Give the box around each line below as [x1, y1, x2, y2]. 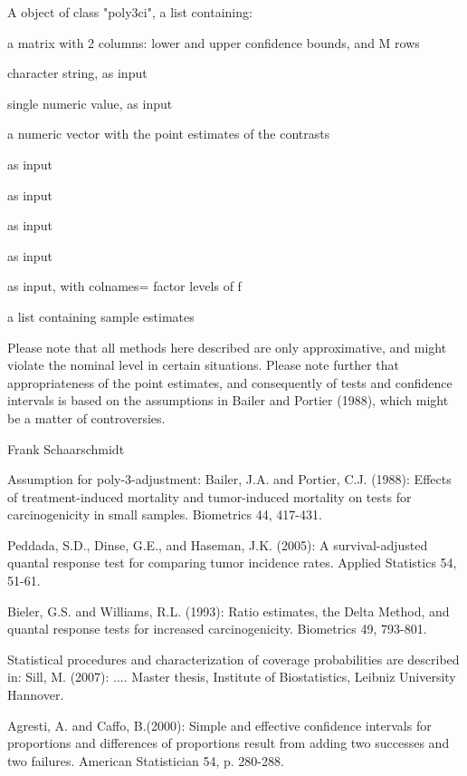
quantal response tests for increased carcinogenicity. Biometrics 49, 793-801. [7, 619, 427, 638]
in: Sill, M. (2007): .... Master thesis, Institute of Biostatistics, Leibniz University [7, 667, 456, 686]
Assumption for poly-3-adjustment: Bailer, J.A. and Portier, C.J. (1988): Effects [7, 470, 452, 489]
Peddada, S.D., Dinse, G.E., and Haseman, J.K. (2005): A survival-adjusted [7, 535, 428, 554]
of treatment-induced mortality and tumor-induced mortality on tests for [7, 487, 412, 506]
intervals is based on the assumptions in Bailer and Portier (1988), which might [7, 391, 449, 410]
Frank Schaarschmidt [7, 439, 125, 458]
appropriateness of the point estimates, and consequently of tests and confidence [7, 373, 453, 392]
